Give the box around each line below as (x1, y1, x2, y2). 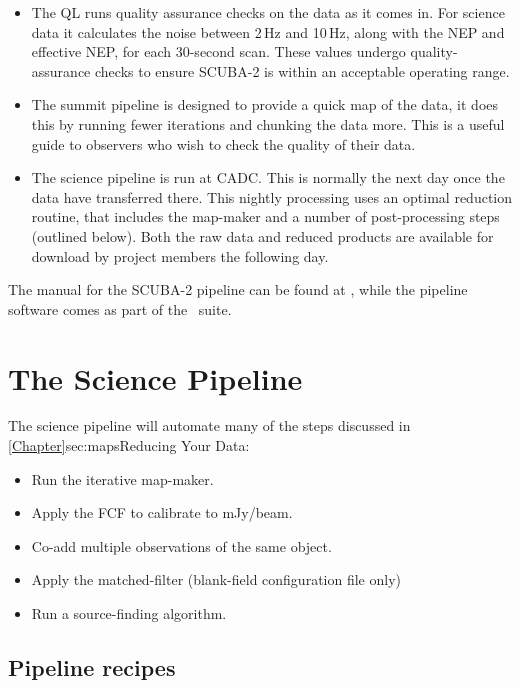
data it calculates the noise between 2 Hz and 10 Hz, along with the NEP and (31, 21, 505, 42)
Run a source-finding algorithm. (31, 603, 227, 623)
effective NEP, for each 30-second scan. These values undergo (31, 41, 406, 62)
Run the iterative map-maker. (31, 468, 214, 489)
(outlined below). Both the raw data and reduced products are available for (31, 225, 494, 246)
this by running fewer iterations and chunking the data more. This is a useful (31, 113, 505, 134)
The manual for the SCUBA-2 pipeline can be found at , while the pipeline (8, 279, 468, 300)
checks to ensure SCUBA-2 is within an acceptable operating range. (94, 60, 510, 81)
